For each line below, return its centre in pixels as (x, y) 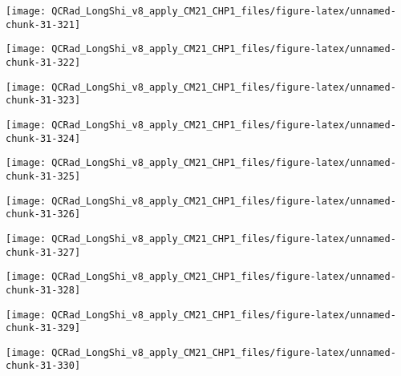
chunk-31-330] (43, 366)
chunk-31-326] (43, 214)
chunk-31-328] (43, 290)
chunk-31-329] (43, 328)
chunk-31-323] (43, 101)
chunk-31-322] (43, 62)
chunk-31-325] (43, 176)
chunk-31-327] (43, 252)
